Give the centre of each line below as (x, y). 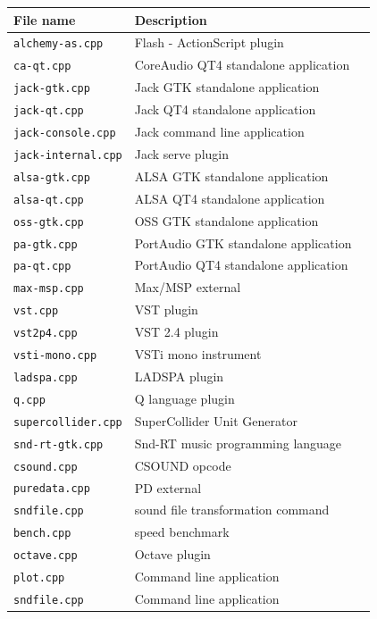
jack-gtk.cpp (52, 89)
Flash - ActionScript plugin (209, 42)
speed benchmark (182, 532)
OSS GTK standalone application (226, 220)
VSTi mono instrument (198, 354)
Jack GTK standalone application (227, 87)
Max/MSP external (188, 287)
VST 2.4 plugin (176, 332)
